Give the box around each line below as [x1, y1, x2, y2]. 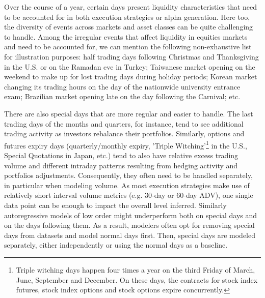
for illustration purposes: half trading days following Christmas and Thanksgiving [4, 51, 259, 62]
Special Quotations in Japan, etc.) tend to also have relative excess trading [4, 150, 238, 160]
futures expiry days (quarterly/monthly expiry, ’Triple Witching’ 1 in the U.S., [4, 138, 247, 151]
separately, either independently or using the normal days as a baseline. [4, 240, 228, 250]
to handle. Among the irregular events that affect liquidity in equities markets [4, 31, 248, 42]
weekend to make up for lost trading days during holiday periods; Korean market [4, 71, 257, 82]
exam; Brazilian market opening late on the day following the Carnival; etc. [4, 91, 241, 102]
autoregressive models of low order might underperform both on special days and [4, 210, 257, 220]
